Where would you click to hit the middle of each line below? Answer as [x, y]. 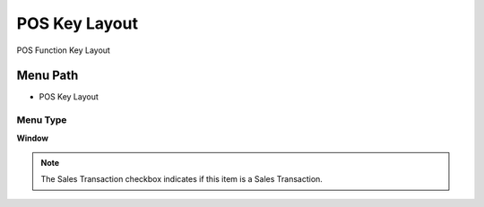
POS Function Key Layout [64, 50]
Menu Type [42, 120]
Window [33, 138]
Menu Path [48, 76]
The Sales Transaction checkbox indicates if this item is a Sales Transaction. [181, 179]
